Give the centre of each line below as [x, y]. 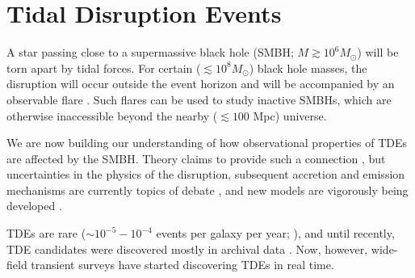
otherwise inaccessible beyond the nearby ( [112, 115]
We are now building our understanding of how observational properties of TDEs [207, 143]
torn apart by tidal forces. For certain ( [104, 67]
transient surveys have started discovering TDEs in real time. [182, 265]
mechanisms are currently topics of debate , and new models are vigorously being [207, 190]
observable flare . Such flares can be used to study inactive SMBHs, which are [199, 99]
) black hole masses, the [308, 67]
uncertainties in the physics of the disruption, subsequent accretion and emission [206, 174]
